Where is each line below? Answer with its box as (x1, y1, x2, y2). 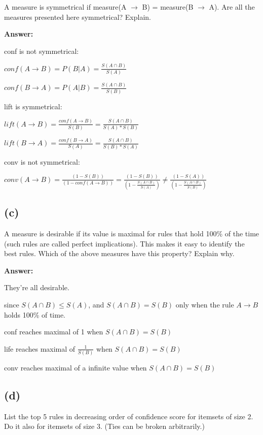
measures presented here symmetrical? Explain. (4, 11, 151, 22)
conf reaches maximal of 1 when (4, 326, 103, 337)
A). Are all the (209, 2, 255, 12)
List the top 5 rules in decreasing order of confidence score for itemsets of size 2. (4, 411, 253, 421)
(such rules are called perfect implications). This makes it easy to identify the (4, 238, 245, 248)
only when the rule (175, 299, 234, 309)
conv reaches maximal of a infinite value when (4, 362, 147, 373)
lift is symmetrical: (4, 101, 62, 111)
